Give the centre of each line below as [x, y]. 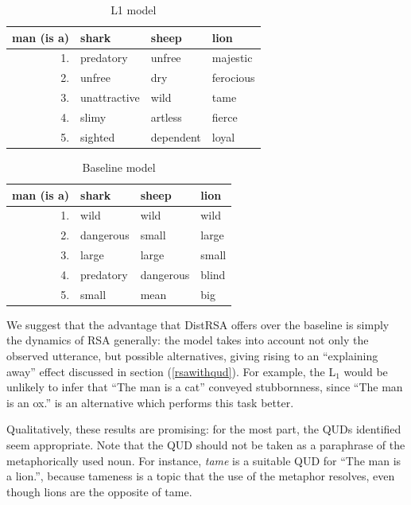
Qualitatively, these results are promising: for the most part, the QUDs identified [204, 429]
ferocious [233, 78]
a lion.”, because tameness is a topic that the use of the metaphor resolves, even [201, 476]
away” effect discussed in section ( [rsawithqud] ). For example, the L [171, 371]
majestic [232, 58]
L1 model [134, 10]
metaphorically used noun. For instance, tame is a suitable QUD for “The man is [204, 460]
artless [166, 117]
